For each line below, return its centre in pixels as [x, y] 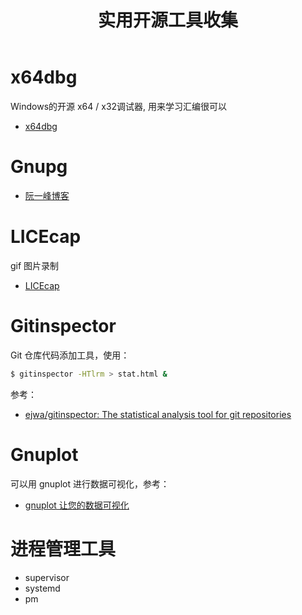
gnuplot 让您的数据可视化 [77, 505]
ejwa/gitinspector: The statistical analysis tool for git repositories [158, 414]
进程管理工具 [63, 548]
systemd [42, 588]
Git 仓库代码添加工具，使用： [70, 355]
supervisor [47, 577]
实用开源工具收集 [167, 20]
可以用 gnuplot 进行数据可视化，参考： [90, 483]
